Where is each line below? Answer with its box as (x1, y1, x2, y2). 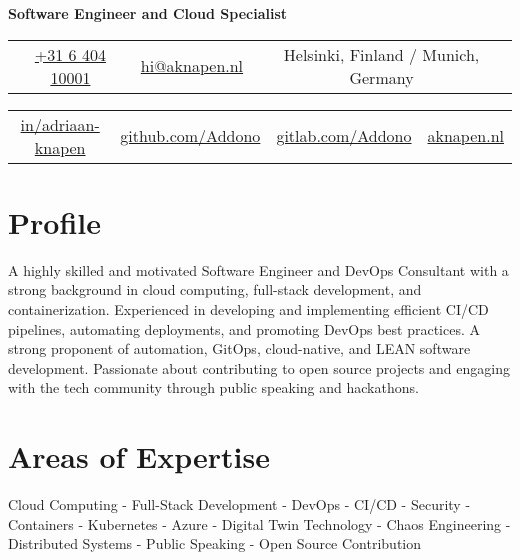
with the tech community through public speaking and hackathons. (8, 377, 419, 398)
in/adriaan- (20, 112, 100, 136)
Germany (349, 65, 414, 89)
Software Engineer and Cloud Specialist (8, 3, 288, 23)
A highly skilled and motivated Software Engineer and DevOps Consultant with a (8, 259, 509, 280)
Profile (8, 201, 101, 242)
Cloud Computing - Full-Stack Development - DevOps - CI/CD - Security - (8, 494, 471, 514)
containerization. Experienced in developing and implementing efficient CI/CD (8, 298, 489, 319)
